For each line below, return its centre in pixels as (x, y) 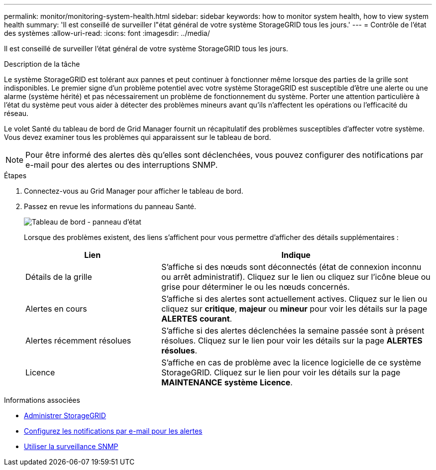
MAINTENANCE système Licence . (227, 382)
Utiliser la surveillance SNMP (71, 446)
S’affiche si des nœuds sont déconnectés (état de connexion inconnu (291, 267)
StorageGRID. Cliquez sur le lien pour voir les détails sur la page (281, 372)
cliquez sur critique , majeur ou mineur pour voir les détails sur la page (294, 309)
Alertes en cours (56, 309)
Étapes (15, 176)
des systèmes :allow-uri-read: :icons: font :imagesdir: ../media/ (107, 33)
